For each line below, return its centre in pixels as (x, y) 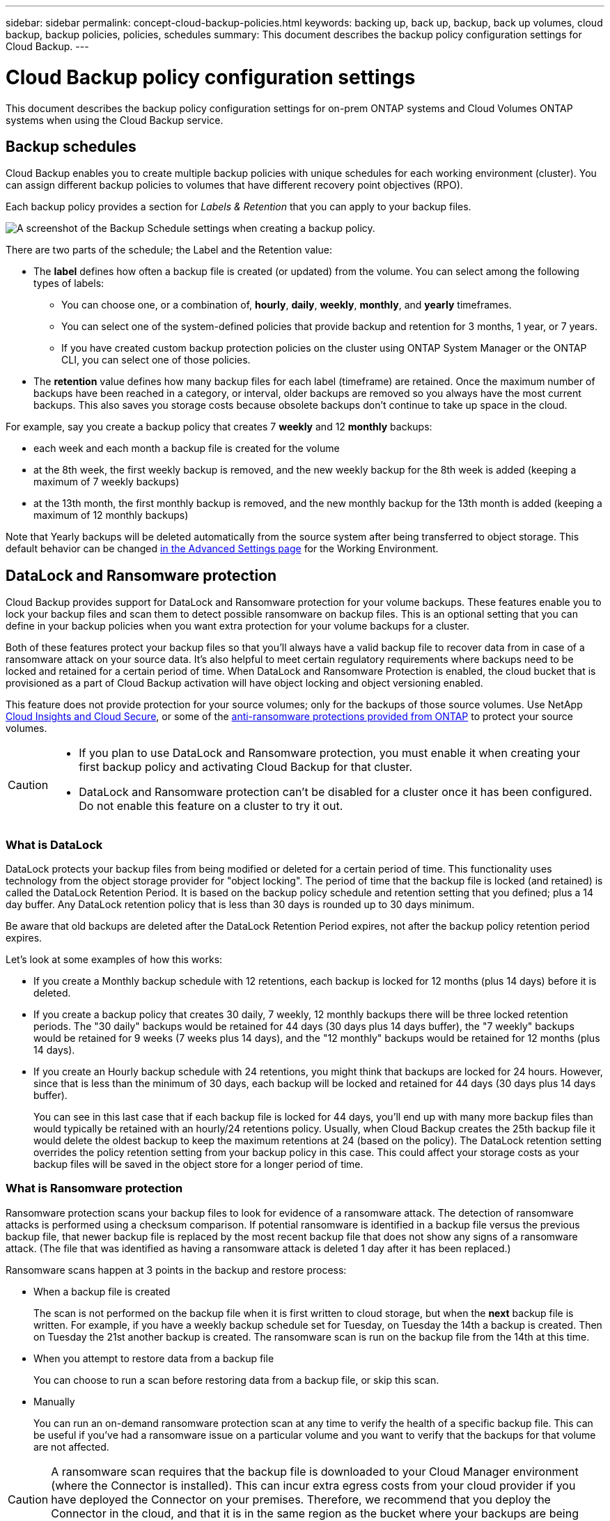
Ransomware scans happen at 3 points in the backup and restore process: (176, 1270)
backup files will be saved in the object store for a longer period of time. (198, 1164)
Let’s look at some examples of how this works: (114, 959)
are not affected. (71, 1446)
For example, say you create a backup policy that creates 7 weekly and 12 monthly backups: (219, 427)
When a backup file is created (102, 1291)
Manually (54, 1401)
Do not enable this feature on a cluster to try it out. (211, 806)
